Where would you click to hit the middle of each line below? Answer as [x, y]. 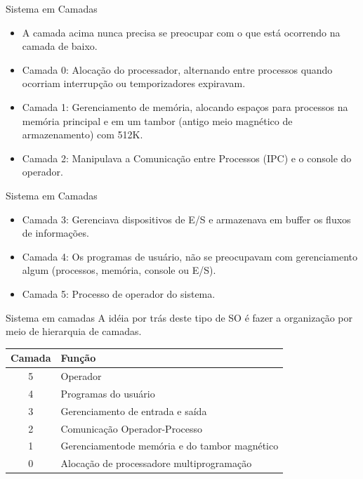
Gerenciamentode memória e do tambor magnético [170, 446]
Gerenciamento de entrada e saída [134, 411]
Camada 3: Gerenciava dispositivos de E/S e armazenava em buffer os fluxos [186, 219]
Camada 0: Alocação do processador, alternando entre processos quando [177, 69]
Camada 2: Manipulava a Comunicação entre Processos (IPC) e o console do [187, 158]
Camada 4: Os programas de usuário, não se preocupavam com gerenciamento [190, 256]
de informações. [55, 233]
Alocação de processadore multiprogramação [156, 463]
